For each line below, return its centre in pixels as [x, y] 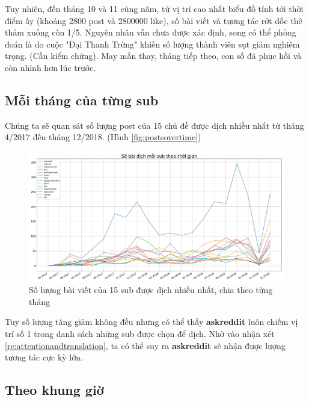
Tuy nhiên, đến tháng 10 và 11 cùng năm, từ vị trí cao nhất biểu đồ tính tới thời [154, 8]
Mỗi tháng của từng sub [82, 100]
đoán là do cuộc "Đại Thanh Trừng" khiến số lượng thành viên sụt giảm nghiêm [152, 44]
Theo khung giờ [54, 390]
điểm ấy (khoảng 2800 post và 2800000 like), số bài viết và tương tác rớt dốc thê [154, 20]
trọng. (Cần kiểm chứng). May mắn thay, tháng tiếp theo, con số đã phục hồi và [153, 56]
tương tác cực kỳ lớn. [44, 357]
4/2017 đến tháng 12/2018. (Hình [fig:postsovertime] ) [103, 137]
